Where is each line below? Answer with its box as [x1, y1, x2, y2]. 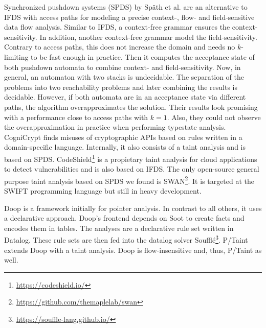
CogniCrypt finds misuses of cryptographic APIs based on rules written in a [4, 131, 242, 142]
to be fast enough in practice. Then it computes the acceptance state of [31, 51, 255, 62]
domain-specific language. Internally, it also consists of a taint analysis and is [4, 142, 246, 152]
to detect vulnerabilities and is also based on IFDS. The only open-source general [4, 163, 259, 174]
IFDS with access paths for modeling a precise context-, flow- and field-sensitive [4, 11, 255, 22]
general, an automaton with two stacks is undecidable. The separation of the [4, 72, 244, 82]
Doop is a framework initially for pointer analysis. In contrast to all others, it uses [4, 202, 262, 213]
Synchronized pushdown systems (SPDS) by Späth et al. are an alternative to [4, 2, 248, 12]
